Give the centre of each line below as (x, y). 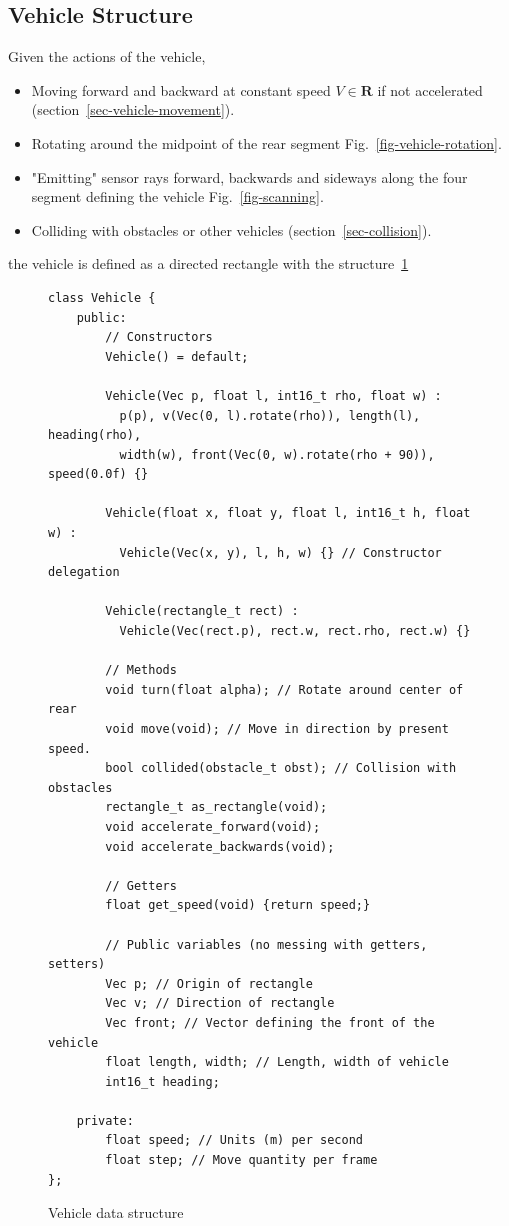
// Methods (141, 670)
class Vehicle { (102, 297)
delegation (84, 572)
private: (105, 1120)
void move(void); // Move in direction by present (277, 729)
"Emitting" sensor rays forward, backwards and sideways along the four (249, 176)
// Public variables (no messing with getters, (266, 944)
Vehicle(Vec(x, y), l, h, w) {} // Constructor (280, 552)
